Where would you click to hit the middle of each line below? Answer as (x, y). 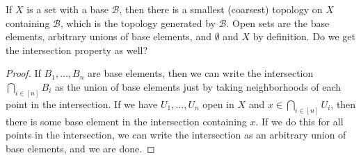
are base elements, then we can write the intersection (201, 73)
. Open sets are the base (278, 23)
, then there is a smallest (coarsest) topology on (221, 9)
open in (218, 104)
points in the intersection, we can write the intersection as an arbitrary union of (176, 135)
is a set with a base (67, 9)
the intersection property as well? (77, 50)
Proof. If (23, 73)
